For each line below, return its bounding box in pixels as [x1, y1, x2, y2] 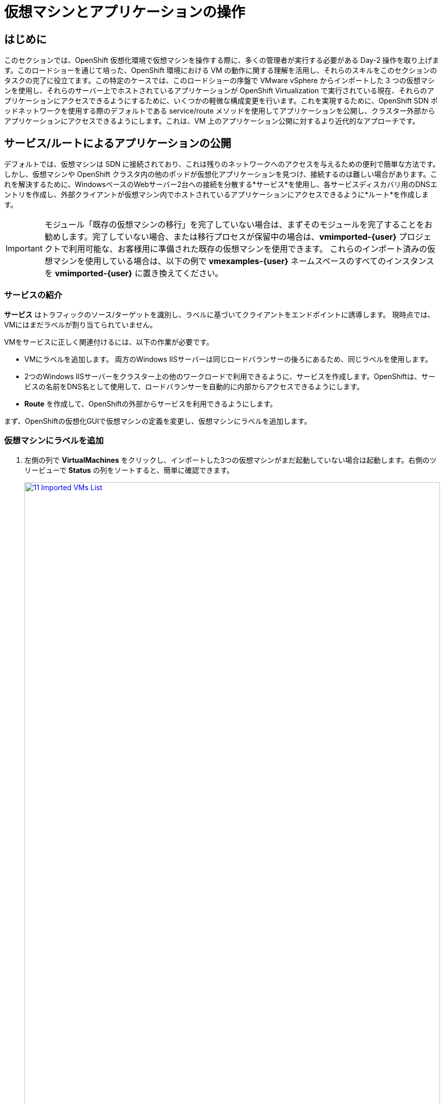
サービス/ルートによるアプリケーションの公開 [4, 136, 232, 150]
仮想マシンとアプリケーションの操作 [4, 4, 245, 21]
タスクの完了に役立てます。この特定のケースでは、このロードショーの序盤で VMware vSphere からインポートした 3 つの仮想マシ [4, 76, 435, 85]
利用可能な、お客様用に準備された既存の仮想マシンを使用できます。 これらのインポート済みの [68, 244, 427, 254]
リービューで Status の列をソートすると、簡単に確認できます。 [24, 465, 234, 474]
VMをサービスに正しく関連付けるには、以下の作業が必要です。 [4, 337, 213, 346]
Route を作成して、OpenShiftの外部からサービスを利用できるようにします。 [24, 399, 277, 408]
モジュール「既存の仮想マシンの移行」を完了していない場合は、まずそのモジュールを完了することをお [44, 219, 433, 230]
